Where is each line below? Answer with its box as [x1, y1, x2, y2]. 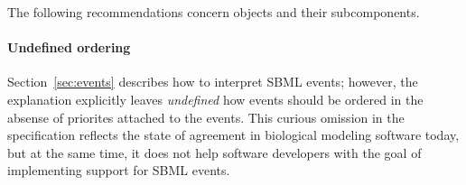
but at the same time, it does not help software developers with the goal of [7, 143, 422, 162]
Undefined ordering [7, 38, 131, 57]
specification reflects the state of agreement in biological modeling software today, [7, 125, 460, 144]
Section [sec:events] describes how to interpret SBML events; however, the [7, 72, 418, 91]
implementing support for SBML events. [7, 161, 230, 180]
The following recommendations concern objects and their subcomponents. [7, 3, 420, 21]
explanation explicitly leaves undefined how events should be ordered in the [7, 89, 424, 108]
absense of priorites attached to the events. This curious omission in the [7, 107, 405, 126]
